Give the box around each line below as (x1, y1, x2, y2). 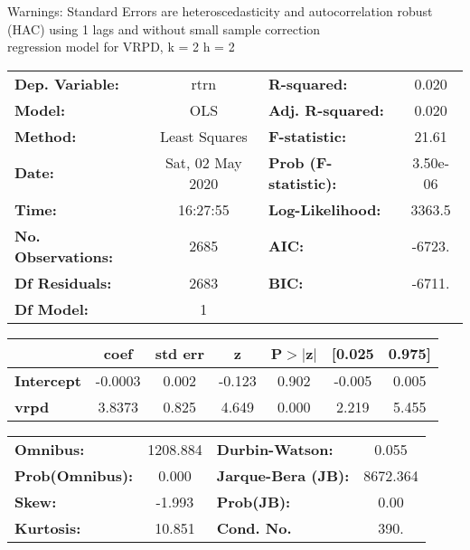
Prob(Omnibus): (14, 464, 134, 486)
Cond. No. (216, 517, 292, 538)
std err (155, 342, 204, 364)
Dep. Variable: (14, 72, 119, 94)
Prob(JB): (216, 490, 291, 512)
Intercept (14, 369, 81, 391)
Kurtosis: (14, 517, 81, 538)
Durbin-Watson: (216, 438, 334, 460)
